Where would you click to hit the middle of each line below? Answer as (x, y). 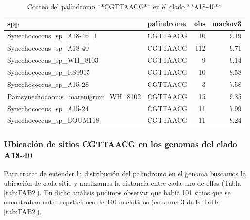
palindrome (167, 23)
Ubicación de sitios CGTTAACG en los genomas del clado (121, 144)
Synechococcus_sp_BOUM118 (53, 120)
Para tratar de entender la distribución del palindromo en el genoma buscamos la (125, 173)
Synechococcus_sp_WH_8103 (53, 60)
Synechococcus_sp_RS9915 (49, 72)
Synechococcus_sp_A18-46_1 (52, 36)
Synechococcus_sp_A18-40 (48, 48)
